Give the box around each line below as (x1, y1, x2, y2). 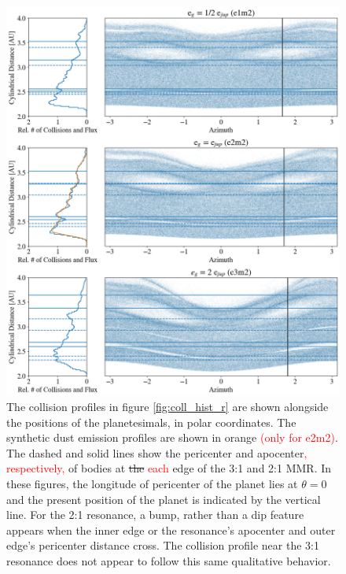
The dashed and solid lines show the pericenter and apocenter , (6, 444, 307, 461)
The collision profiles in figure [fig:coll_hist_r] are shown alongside (6, 398, 329, 415)
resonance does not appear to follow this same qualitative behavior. (6, 553, 331, 569)
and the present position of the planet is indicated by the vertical (6, 491, 321, 507)
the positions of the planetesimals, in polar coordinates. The (6, 413, 296, 430)
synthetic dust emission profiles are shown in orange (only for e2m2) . (6, 429, 338, 446)
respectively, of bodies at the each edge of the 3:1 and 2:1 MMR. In (6, 460, 332, 476)
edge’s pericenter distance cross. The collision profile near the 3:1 (6, 537, 319, 554)
